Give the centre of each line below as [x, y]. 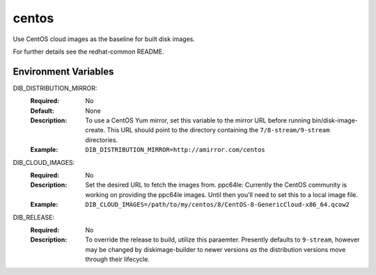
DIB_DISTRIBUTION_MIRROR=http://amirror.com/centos [175, 150]
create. [95, 130]
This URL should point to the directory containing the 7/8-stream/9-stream [218, 130]
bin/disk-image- [335, 120]
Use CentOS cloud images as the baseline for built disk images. [104, 39]
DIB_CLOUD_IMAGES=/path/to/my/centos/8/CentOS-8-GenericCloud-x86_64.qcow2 [217, 205]
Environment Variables [63, 71]
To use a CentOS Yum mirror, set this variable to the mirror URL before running [198, 120]
